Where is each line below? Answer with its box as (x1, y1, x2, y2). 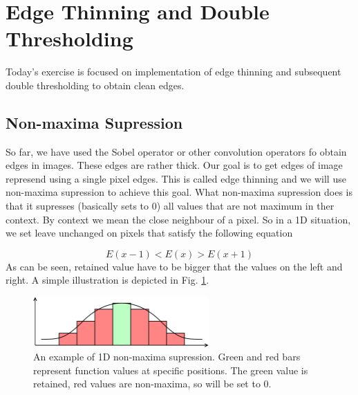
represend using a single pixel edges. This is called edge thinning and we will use (6, 171, 346, 185)
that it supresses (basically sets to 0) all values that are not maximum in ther (6, 199, 335, 213)
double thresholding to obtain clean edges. (6, 77, 185, 92)
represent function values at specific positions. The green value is (33, 362, 308, 377)
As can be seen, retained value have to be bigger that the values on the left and (6, 259, 343, 273)
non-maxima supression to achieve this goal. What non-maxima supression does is (6, 185, 353, 199)
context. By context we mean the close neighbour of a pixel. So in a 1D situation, (6, 212, 351, 226)
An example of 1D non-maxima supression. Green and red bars (33, 349, 301, 364)
